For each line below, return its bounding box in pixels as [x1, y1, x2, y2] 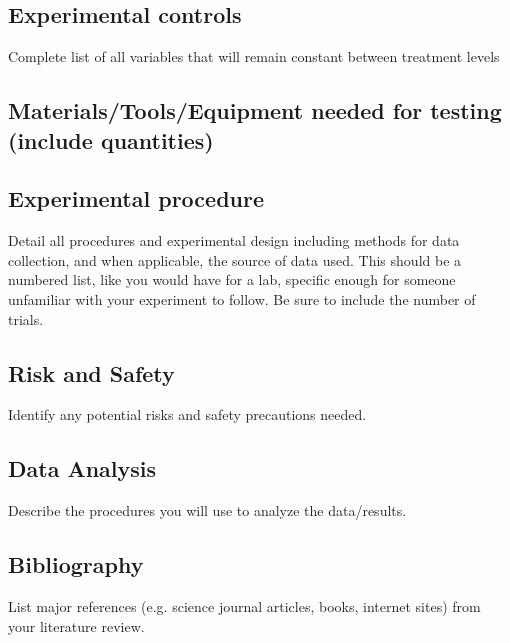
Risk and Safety [8, 357, 175, 388]
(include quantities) [8, 124, 214, 155]
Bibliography [8, 549, 144, 580]
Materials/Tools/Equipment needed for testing [8, 95, 502, 126]
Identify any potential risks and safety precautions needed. [8, 404, 367, 425]
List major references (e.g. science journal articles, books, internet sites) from [8, 595, 481, 616]
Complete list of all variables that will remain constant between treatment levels [8, 46, 500, 67]
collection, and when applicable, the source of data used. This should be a [8, 249, 462, 270]
